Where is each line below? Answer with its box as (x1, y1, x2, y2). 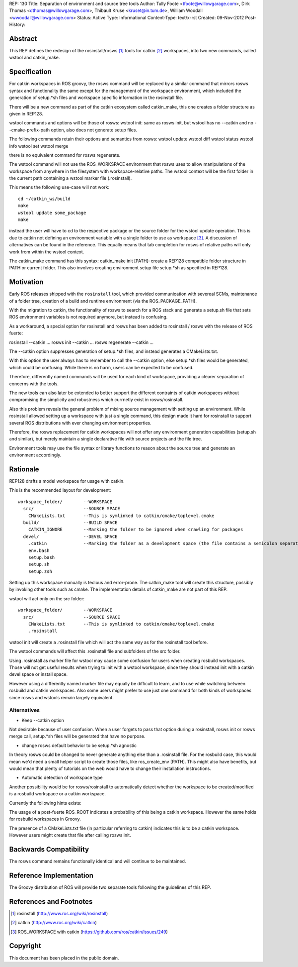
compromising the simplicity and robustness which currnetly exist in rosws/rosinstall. (9, 397, 184, 403)
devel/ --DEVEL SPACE (23, 534, 118, 539)
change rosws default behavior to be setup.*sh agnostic (21, 742, 137, 749)
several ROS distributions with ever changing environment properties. (9, 420, 151, 426)
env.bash (28, 547, 50, 553)
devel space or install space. (9, 671, 68, 677)
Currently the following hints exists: (9, 800, 81, 806)
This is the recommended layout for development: (9, 487, 111, 493)
